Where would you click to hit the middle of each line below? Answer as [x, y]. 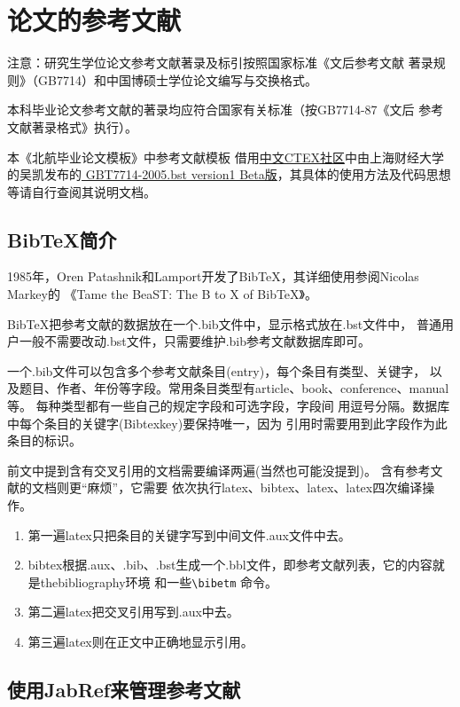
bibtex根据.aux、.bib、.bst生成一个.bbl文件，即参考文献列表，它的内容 [230, 565]
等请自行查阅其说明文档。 [82, 191]
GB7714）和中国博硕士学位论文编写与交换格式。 [177, 79]
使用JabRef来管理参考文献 [124, 690]
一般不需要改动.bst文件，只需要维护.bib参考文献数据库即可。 [195, 341]
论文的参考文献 [94, 20]
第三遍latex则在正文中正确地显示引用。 [140, 642]
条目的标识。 [44, 440]
